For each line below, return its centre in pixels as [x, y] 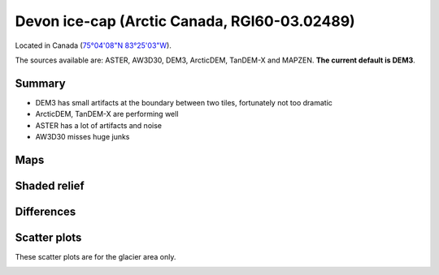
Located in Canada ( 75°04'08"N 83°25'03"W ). [93, 45]
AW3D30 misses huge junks [83, 137]
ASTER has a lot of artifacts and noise [99, 125]
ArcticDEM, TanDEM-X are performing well [107, 114]
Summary [40, 83]
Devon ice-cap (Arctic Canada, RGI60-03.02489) [185, 21]
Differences [46, 211]
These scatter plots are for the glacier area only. [96, 256]
